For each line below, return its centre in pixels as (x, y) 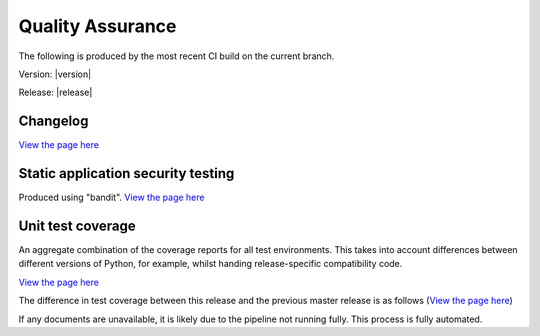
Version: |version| (55, 74)
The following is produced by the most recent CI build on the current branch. (176, 56)
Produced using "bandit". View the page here (111, 197)
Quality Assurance (97, 26)
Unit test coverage (77, 225)
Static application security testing (126, 173)
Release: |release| (55, 92)
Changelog (53, 121)
